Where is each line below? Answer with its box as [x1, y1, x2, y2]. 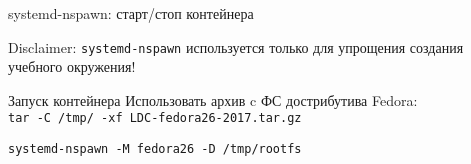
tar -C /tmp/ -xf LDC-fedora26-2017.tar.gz [8, 111, 302, 126]
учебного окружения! [8, 56, 136, 77]
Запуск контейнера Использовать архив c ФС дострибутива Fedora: [8, 89, 418, 110]
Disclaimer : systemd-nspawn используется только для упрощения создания [8, 36, 464, 57]
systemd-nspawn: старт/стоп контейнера [8, 3, 254, 23]
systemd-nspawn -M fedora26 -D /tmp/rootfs [8, 142, 302, 157]
